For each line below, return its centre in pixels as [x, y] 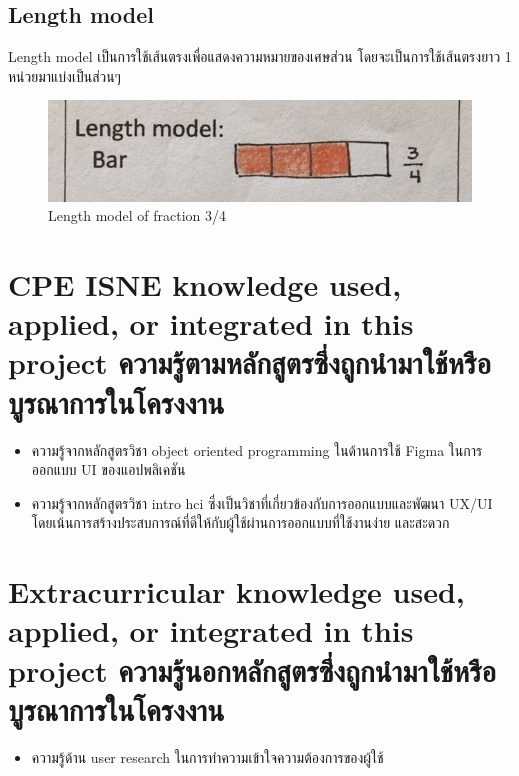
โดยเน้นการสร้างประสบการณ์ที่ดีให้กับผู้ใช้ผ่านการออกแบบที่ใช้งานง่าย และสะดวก [240, 522]
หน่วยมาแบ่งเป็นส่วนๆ [64, 75]
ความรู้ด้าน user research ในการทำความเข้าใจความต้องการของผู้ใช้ [207, 756]
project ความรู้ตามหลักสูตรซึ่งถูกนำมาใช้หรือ [249, 362]
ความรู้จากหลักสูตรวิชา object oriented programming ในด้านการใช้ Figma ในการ [257, 449]
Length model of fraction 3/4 [137, 215]
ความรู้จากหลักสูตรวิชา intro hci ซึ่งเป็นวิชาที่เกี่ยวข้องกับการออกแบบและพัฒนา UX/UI [262, 502]
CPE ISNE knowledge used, [205, 284]
